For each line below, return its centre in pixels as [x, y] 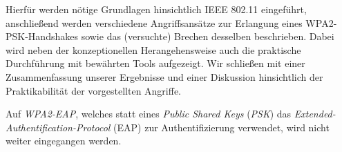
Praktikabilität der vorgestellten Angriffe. [94, 90]
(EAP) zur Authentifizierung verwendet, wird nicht [221, 127]
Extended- [315, 114]
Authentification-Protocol [58, 127]
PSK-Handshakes [42, 36]
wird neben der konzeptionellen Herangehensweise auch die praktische [153, 49]
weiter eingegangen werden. [64, 141]
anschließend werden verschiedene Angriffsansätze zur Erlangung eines [154, 22]
